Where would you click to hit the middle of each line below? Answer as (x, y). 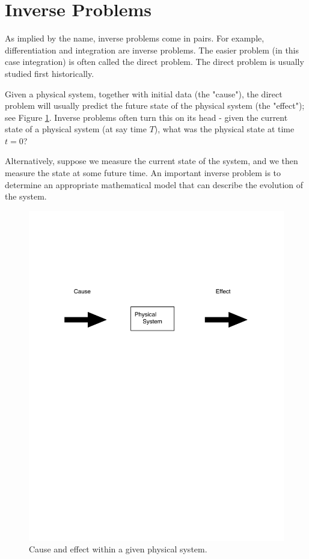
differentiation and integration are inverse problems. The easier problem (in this (152, 50)
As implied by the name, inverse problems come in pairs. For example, (135, 38)
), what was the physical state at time (224, 129)
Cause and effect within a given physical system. (118, 549)
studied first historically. (50, 73)
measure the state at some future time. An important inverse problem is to (143, 173)
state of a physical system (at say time (76, 129)
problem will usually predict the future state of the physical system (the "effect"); (155, 105)
